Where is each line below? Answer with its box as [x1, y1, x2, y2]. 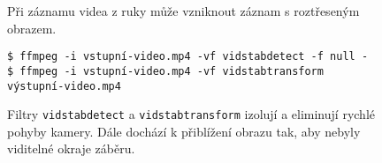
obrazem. [7, 19, 57, 37]
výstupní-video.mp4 [7, 79, 121, 93]
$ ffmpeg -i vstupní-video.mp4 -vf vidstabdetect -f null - [7, 50, 369, 63]
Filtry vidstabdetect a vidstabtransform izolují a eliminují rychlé [7, 105, 375, 123]
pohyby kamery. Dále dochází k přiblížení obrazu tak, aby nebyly [7, 122, 361, 140]
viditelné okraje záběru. [7, 139, 135, 158]
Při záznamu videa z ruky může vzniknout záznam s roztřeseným [7, 2, 360, 19]
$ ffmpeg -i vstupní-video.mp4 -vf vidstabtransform [7, 64, 324, 78]
